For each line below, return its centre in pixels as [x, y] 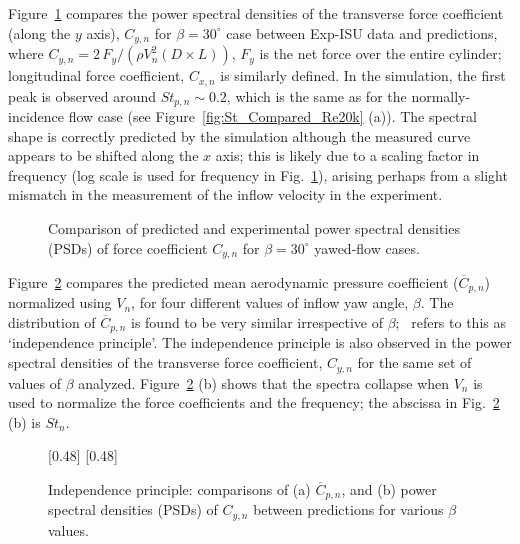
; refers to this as [450, 322]
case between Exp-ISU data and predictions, [362, 32]
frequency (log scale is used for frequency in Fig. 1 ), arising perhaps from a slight [258, 174]
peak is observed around [82, 95]
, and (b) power [389, 488]
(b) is [24, 421]
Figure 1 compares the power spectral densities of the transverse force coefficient [256, 13]
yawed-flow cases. [367, 247]
